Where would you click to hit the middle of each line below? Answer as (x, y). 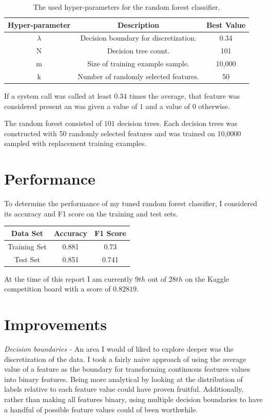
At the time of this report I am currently (69, 278)
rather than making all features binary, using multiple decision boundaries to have (133, 399)
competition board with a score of (58, 289)
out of (157, 278)
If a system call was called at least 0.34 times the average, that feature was (122, 96)
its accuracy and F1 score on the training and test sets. (91, 213)
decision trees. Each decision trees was (177, 123)
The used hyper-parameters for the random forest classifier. (127, 7)
